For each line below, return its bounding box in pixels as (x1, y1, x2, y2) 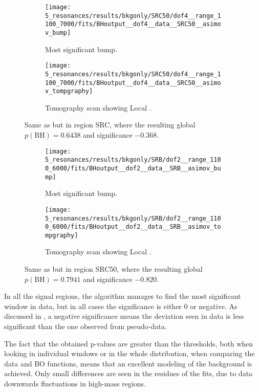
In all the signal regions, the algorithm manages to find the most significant (4, 291, 241, 301)
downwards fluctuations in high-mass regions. (4, 378, 146, 388)
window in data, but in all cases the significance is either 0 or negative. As (4, 300, 238, 311)
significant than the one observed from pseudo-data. (4, 321, 167, 332)
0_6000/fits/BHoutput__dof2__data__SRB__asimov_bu (45, 164, 221, 172)
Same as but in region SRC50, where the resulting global (25, 264, 203, 274)
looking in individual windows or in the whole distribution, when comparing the (4, 348, 255, 359)
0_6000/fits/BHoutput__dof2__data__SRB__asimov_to (45, 223, 221, 231)
